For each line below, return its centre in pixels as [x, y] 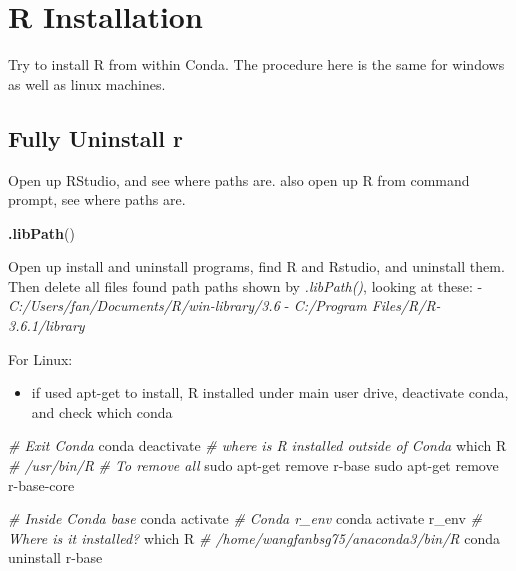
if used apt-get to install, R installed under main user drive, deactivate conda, [270, 392]
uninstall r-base [55, 557]
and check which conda [102, 411]
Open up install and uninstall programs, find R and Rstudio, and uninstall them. [256, 266]
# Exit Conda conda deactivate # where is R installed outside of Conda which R [257, 445]
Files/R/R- [406, 305]
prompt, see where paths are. [97, 199]
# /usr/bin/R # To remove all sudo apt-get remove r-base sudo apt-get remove [253, 465]
